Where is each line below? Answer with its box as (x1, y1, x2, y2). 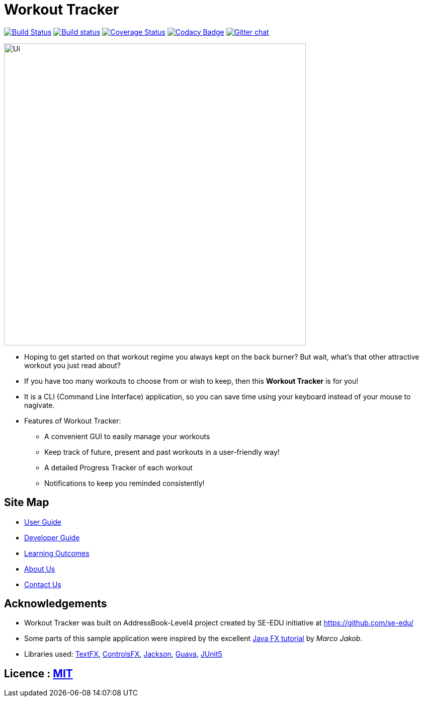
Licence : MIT (4, 667, 73, 680)
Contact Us (24, 580, 61, 589)
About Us (24, 564, 55, 573)
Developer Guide (24, 533, 80, 542)
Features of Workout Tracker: (24, 416, 121, 425)
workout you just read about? (24, 361, 121, 370)
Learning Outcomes (24, 548, 90, 557)
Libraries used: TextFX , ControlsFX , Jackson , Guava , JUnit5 (24, 650, 222, 659)
